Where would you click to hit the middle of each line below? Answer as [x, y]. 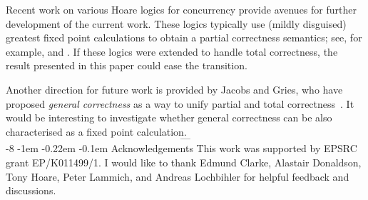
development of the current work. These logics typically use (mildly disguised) [176, 23]
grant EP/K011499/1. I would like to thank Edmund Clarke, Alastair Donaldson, [184, 162]
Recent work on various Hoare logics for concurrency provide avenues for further [181, 9]
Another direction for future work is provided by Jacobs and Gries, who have [174, 89]
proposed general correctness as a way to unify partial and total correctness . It [180, 103]
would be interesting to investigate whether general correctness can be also [169, 117]
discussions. [31, 190]
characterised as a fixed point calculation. [96, 131]
